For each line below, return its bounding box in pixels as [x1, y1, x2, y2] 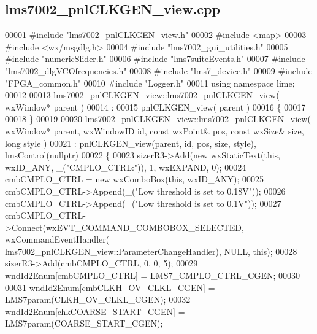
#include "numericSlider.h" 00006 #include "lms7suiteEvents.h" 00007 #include [5, 52, 305, 65]
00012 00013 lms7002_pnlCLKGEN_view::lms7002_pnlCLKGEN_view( [5, 88, 280, 101]
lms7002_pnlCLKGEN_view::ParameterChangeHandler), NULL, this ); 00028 [5, 244, 297, 257]
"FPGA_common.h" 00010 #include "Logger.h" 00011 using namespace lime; [5, 76, 295, 89]
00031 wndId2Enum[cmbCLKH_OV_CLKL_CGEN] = [5, 281, 215, 293]
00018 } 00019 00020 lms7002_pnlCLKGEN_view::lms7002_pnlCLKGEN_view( [5, 112, 311, 125]
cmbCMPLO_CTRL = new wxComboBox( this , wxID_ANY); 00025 [5, 173, 264, 185]
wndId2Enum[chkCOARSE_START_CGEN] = [5, 305, 185, 317]
